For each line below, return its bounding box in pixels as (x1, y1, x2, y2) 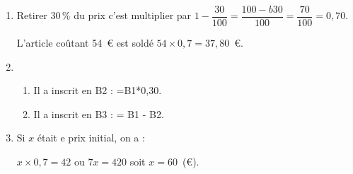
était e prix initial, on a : (37, 130, 145, 145)
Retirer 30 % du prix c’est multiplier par (16, 8, 192, 23)
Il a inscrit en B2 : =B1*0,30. (33, 83, 162, 98)
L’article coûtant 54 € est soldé (16, 35, 154, 50)
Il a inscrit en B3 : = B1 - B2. (33, 106, 164, 121)
